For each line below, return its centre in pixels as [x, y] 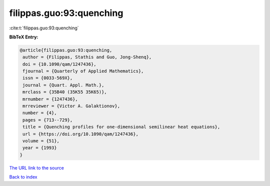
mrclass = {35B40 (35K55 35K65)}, [65, 92]
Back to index [23, 177]
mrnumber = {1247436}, [50, 99]
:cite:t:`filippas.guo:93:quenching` [44, 28]
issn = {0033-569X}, [48, 78]
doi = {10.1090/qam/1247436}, [60, 64]
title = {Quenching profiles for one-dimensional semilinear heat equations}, [121, 127]
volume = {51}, [41, 141]
